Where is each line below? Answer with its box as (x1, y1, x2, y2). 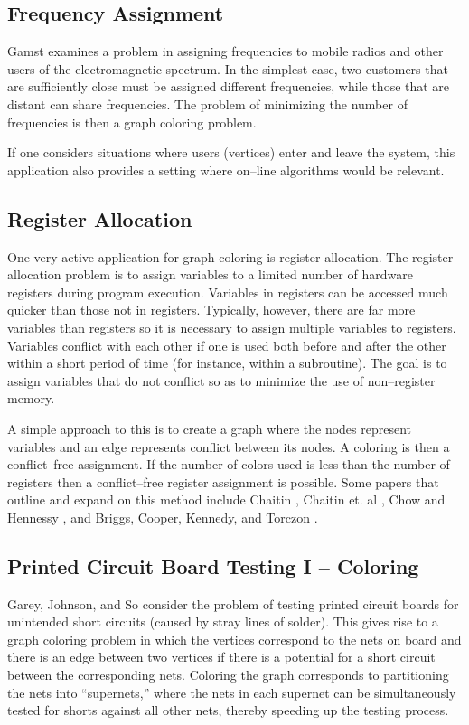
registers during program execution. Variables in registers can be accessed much (7, 282, 448, 301)
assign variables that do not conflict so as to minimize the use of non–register (7, 371, 436, 390)
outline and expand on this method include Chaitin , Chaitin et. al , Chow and (7, 490, 446, 509)
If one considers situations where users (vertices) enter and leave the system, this (7, 143, 455, 162)
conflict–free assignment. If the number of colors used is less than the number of (7, 455, 450, 474)
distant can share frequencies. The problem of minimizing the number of (7, 94, 408, 113)
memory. (7, 389, 55, 408)
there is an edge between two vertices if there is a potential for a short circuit (7, 647, 436, 666)
